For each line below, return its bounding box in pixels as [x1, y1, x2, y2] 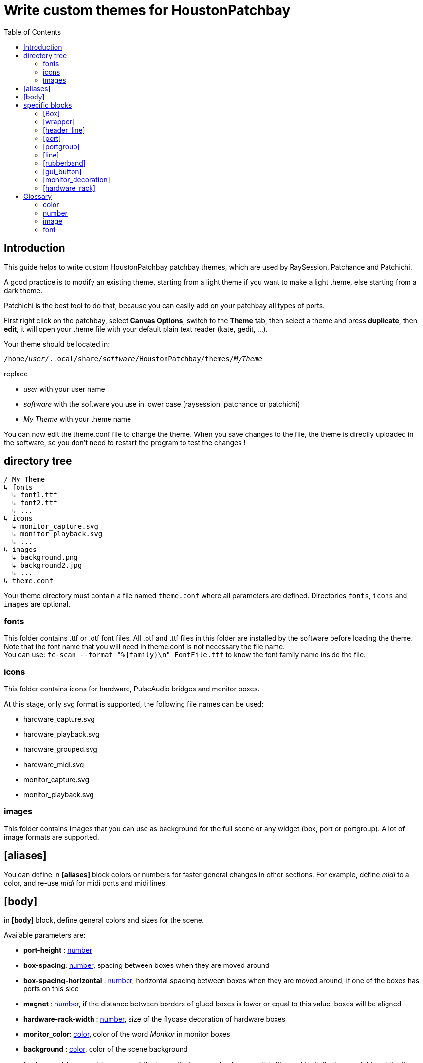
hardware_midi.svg [23, 760, 84, 768]
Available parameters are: [4, 931, 86, 940]
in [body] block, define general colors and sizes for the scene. [4, 916, 204, 925]
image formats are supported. [4, 832, 99, 841]
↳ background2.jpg [12, 561, 82, 570]
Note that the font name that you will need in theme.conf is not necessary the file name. [4, 642, 285, 651]
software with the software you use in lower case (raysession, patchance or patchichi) [23, 399, 300, 408]
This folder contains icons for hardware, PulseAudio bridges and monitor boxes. [4, 684, 260, 693]
